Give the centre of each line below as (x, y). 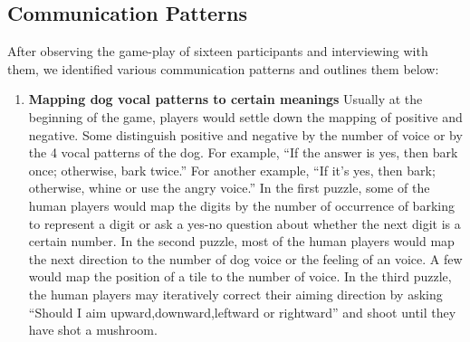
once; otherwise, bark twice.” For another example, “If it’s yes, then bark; (232, 170)
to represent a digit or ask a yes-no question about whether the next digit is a (245, 223)
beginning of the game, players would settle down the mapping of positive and (245, 116)
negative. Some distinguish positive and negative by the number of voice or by (245, 134)
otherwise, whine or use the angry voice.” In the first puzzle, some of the (229, 188)
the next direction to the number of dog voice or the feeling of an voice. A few (245, 258)
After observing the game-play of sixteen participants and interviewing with (218, 51)
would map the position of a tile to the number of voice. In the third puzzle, (240, 276)
